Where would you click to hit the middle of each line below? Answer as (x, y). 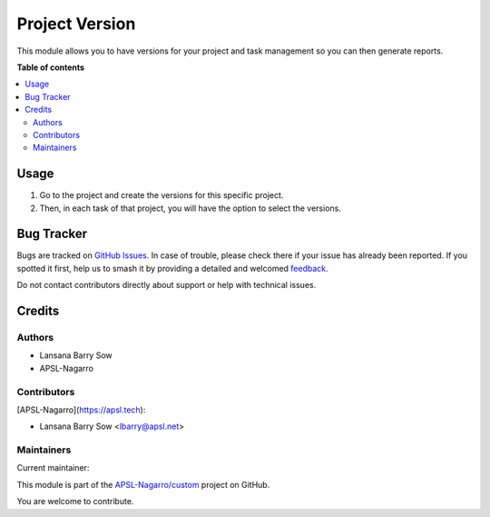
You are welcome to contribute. (75, 502)
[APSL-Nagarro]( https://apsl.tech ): (81, 410)
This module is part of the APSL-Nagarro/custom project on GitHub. (143, 484)
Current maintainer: (53, 468)
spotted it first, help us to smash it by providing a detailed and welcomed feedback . (172, 268)
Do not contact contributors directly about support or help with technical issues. (167, 285)
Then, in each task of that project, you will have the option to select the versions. (191, 208)
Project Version (76, 24)
